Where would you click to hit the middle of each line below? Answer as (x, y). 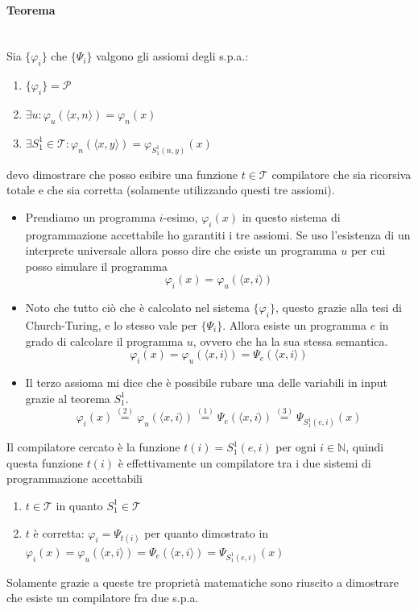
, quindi (365, 447)
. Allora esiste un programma (295, 325)
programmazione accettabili (74, 478)
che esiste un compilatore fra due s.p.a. (103, 598)
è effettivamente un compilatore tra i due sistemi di (244, 462)
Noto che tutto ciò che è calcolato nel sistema (137, 308)
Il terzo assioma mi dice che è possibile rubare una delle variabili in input (207, 382)
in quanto (79, 505)
